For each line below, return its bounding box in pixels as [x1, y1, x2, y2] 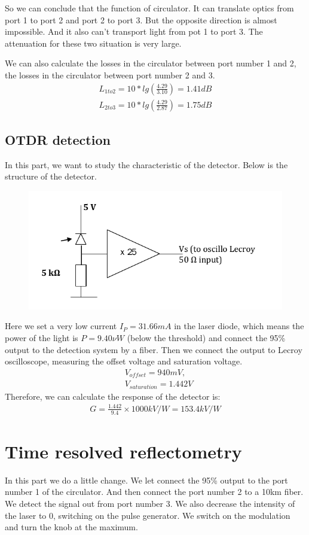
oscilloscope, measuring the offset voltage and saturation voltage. [5, 355, 243, 367]
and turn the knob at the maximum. [5, 521, 138, 533]
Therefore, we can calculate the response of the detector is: [5, 390, 221, 402]
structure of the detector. [5, 170, 97, 183]
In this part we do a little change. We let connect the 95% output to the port [5, 473, 288, 486]
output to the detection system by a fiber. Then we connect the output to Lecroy [5, 343, 302, 355]
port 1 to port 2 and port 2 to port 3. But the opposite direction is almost [5, 13, 277, 26]
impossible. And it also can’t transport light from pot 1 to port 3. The [5, 25, 263, 38]
